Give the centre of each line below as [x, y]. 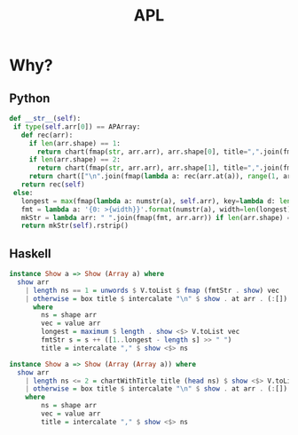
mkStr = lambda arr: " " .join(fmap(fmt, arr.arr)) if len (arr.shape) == [158, 217]
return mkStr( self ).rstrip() [74, 226]
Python [30, 98]
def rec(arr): [47, 135]
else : [23, 193]
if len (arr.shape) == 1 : [75, 143]
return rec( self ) [53, 185]
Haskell [30, 253]
